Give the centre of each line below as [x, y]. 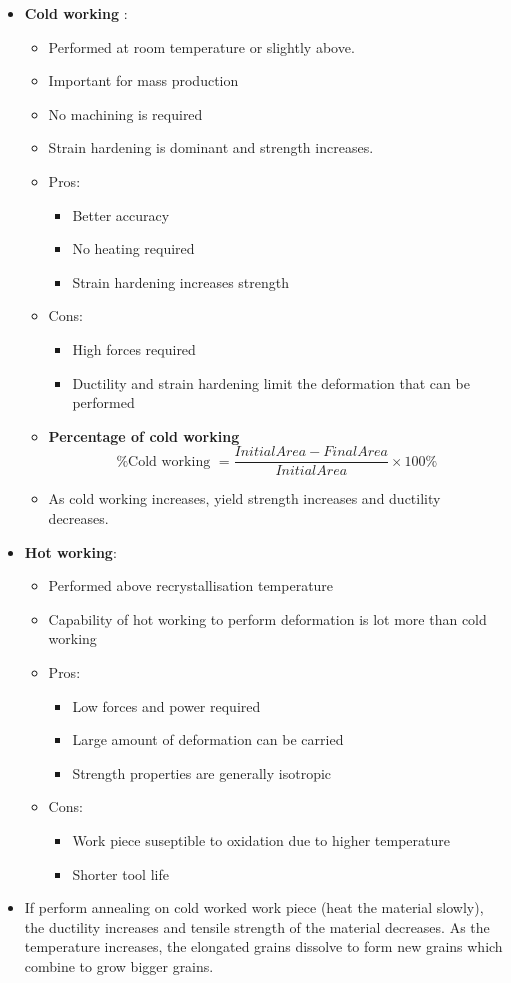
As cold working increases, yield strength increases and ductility [244, 498]
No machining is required [125, 113]
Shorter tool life [120, 873]
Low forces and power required [166, 705]
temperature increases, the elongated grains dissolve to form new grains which [263, 946]
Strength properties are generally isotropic [202, 772]
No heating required [133, 248]
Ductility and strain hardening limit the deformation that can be [271, 382]
